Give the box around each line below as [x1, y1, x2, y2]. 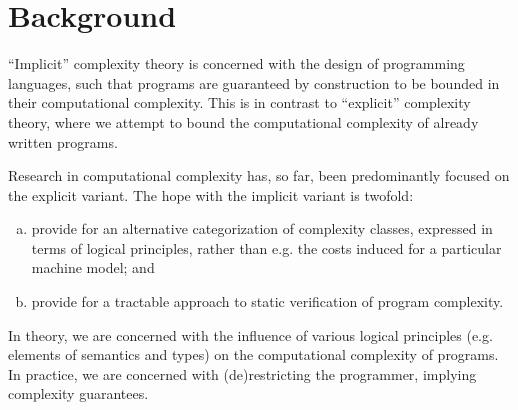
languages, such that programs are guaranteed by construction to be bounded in [8, 72, 500, 93]
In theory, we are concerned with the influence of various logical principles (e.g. [8, 324, 493, 345]
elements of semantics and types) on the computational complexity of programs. [8, 344, 499, 365]
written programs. [8, 131, 118, 152]
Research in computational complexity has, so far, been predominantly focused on [8, 165, 510, 186]
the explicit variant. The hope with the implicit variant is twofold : [8, 184, 414, 205]
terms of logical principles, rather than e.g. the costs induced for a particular [31, 237, 502, 258]
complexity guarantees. [8, 383, 149, 404]
